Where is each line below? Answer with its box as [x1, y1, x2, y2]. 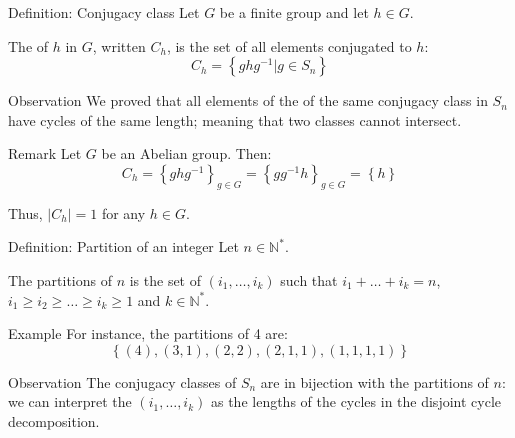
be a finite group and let [219, 2, 369, 22]
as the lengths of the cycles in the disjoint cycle [210, 391, 501, 412]
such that [280, 269, 338, 290]
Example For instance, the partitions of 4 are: [8, 323, 288, 344]
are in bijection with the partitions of [260, 371, 489, 392]
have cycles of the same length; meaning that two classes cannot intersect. [8, 109, 462, 130]
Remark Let [8, 143, 82, 164]
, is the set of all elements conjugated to [166, 35, 412, 56]
